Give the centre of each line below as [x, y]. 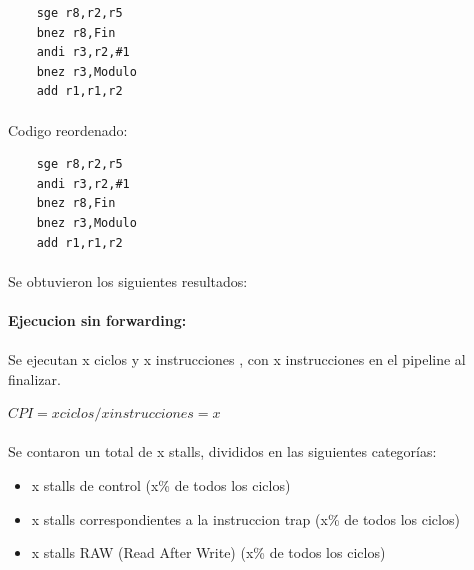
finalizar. [34, 378]
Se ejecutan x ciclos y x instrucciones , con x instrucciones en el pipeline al [237, 359]
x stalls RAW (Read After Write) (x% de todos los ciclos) [208, 552]
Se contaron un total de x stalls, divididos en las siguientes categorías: [222, 451]
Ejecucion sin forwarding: [97, 319]
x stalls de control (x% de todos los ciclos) [161, 485]
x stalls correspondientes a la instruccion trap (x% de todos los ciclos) [245, 518]
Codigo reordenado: [68, 129]
